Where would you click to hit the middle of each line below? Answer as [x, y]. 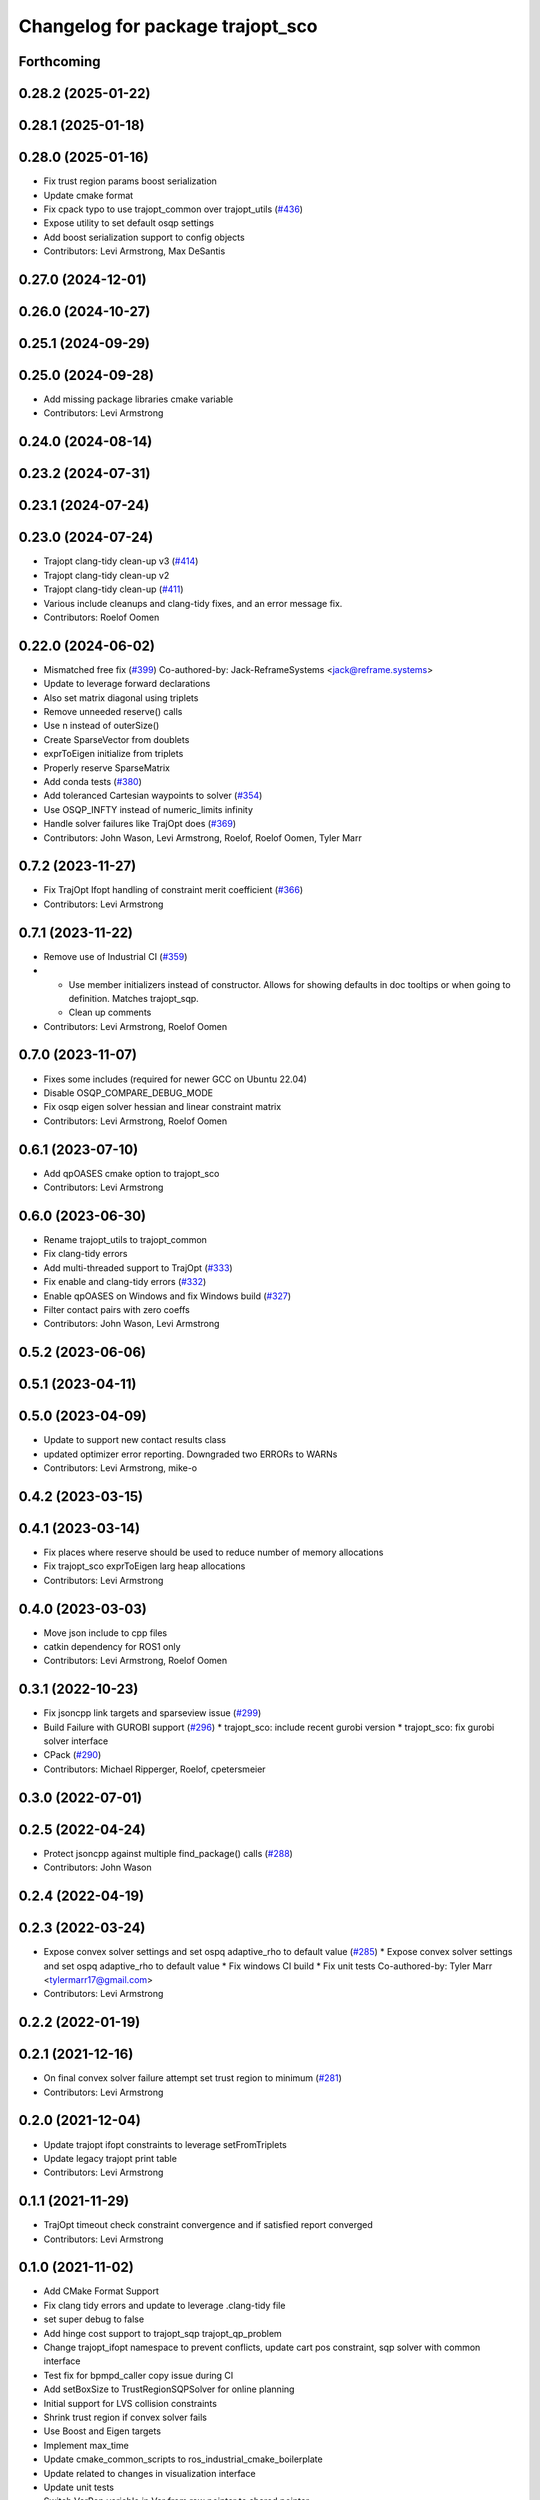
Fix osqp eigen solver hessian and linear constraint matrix [162, 1107]
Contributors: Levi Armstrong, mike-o [120, 1468]
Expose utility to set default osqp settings [129, 223]
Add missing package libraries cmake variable [138, 399]
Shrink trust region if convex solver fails [125, 2417]
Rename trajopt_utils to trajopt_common [125, 1239]
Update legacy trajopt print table [110, 2158]
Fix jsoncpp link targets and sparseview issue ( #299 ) [152, 1713]
